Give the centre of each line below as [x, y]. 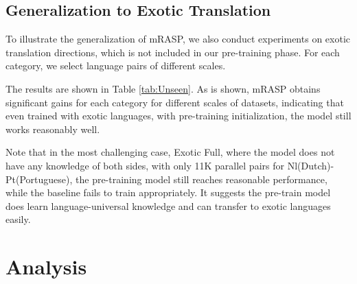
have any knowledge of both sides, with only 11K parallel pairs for [145, 165]
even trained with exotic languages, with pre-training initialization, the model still [178, 116]
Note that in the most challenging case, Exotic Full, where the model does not [170, 152]
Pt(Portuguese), [39, 179]
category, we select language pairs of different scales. [116, 66]
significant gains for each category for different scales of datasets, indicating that [175, 102]
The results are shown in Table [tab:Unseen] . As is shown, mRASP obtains [163, 88]
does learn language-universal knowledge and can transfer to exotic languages [168, 205]
